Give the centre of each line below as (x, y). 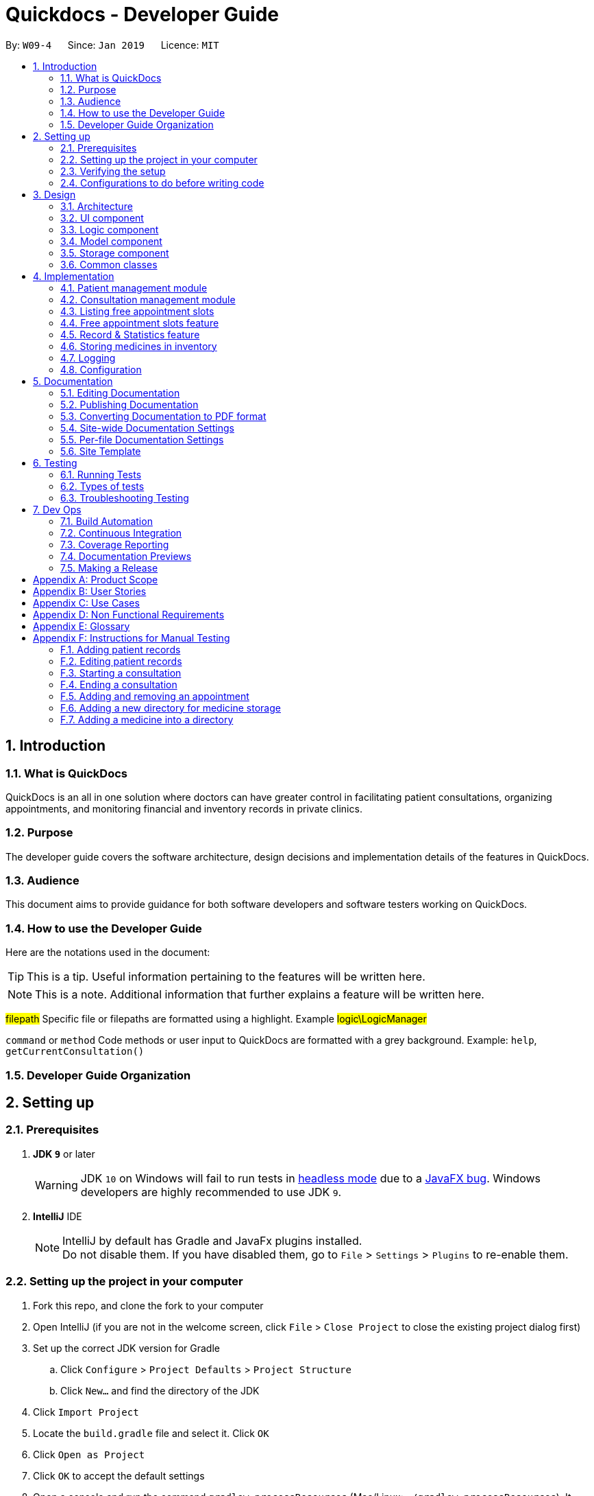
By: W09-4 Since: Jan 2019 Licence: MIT (112, 45)
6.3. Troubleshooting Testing (125, 498)
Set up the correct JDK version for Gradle (126, 1348)
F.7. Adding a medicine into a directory (147, 719)
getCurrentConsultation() (75, 1052)
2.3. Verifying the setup (113, 171)
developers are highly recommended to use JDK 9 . (211, 1192)
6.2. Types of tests (102, 486)
